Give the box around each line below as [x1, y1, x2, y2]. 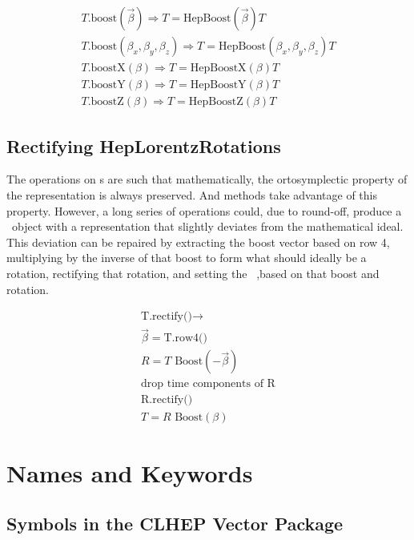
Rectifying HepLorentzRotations [6, 133, 281, 158]
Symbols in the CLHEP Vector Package [6, 511, 344, 536]
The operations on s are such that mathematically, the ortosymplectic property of [6, 171, 408, 187]
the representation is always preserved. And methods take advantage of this [6, 186, 377, 203]
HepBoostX [190, 62, 247, 75]
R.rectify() [141, 394, 193, 406]
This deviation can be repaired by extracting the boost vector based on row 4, [6, 233, 390, 250]
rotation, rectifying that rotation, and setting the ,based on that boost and [6, 264, 380, 281]
